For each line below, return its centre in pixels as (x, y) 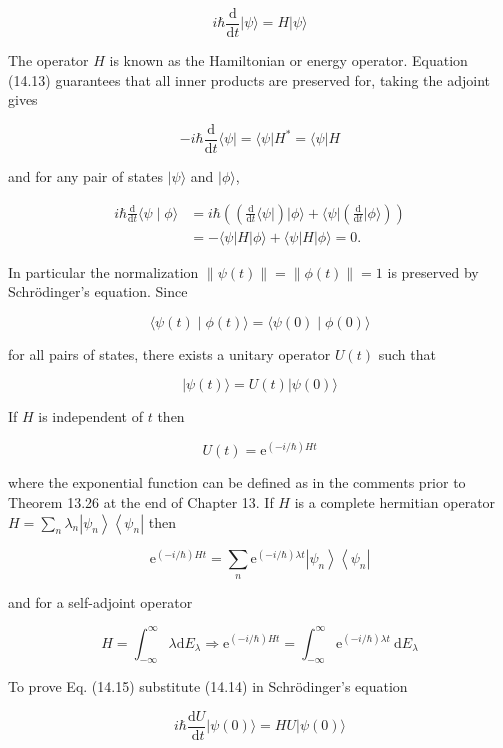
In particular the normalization (103, 271)
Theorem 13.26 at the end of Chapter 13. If (141, 502)
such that (407, 353)
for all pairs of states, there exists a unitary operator (169, 353)
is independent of (91, 416)
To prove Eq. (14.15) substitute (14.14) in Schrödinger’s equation (208, 686)
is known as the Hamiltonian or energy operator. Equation (288, 60)
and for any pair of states (86, 175)
